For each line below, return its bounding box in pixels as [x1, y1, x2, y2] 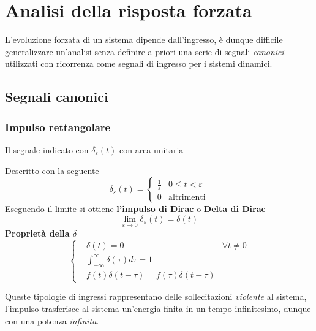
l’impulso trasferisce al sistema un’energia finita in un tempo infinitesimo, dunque [5, 302, 311, 314]
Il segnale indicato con [5, 143, 89, 156]
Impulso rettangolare [5, 119, 111, 134]
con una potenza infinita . [5, 314, 99, 327]
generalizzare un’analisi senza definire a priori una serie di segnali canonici [5, 45, 284, 58]
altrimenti [168, 193, 206, 202]
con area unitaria [119, 143, 184, 156]
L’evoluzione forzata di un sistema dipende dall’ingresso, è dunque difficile [5, 33, 283, 46]
